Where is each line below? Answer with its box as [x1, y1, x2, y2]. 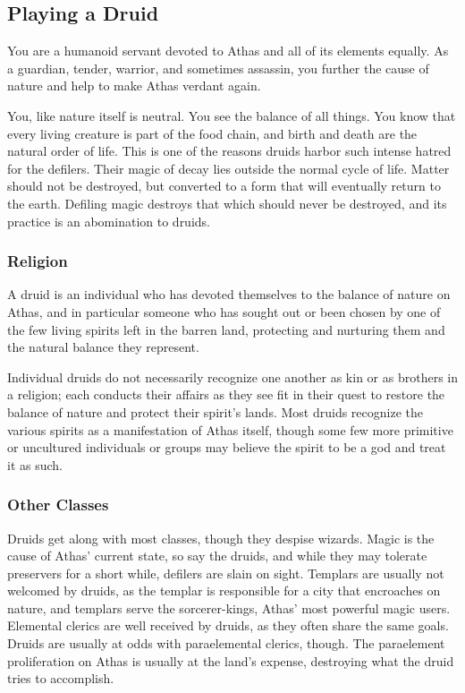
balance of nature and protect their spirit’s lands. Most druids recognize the [7, 402, 423, 421]
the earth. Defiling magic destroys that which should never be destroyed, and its [7, 193, 447, 212]
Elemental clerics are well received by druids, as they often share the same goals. [7, 616, 449, 635]
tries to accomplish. [7, 669, 114, 688]
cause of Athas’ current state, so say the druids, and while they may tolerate [7, 546, 427, 565]
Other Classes [7, 493, 109, 516]
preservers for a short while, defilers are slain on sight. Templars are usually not [7, 563, 444, 582]
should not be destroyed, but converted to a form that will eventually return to [7, 176, 441, 195]
